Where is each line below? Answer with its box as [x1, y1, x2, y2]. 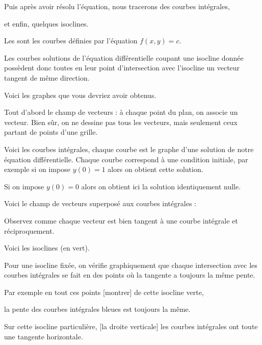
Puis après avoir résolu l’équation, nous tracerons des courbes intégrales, [4, 1, 230, 11]
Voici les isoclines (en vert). [4, 242, 90, 253]
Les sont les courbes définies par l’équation [4, 35, 138, 46]
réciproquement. [4, 225, 55, 236]
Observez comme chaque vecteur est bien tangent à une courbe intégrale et [4, 215, 238, 226]
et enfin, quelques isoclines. [4, 18, 89, 29]
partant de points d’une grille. [4, 127, 98, 137]
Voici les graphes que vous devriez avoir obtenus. [4, 89, 156, 100]
